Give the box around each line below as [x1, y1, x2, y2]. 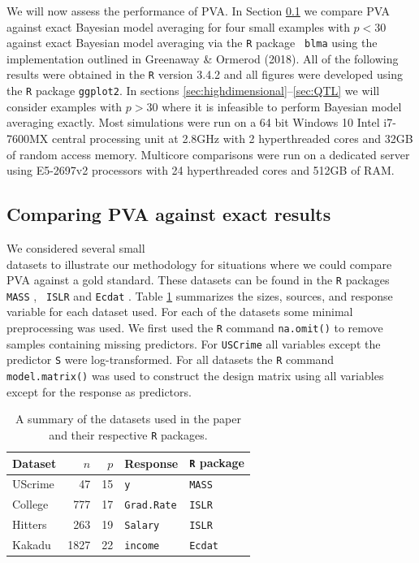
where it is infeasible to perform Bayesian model [162, 97, 402, 115]
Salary [124, 520, 160, 532]
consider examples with [6, 97, 123, 115]
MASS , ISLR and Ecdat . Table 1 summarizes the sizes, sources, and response [6, 287, 393, 304]
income [124, 540, 160, 552]
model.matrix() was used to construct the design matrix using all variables [6, 366, 384, 383]
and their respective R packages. [49, 426, 208, 443]
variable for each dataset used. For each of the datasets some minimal [6, 303, 353, 320]
